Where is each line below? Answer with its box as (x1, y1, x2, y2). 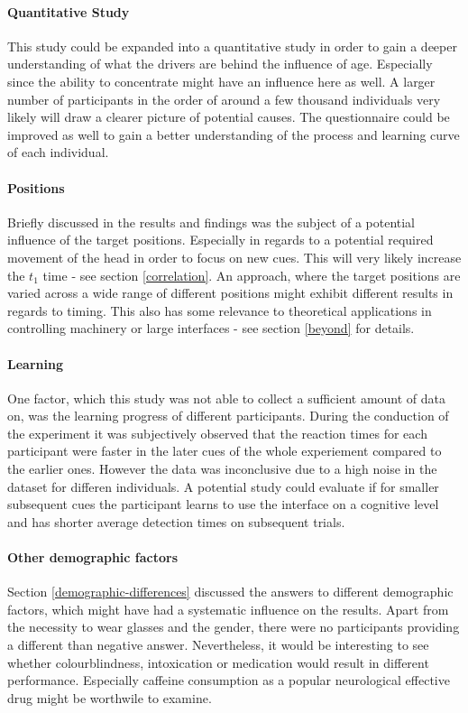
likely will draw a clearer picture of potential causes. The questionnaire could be (7, 107, 450, 126)
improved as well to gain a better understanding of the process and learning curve (7, 125, 460, 144)
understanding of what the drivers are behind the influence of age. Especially (7, 54, 433, 73)
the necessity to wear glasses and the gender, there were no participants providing (7, 617, 460, 636)
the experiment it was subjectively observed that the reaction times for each (7, 423, 427, 442)
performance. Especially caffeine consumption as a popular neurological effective (7, 671, 450, 690)
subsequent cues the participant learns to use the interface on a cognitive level (7, 495, 439, 514)
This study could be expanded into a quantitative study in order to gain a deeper (7, 36, 457, 55)
